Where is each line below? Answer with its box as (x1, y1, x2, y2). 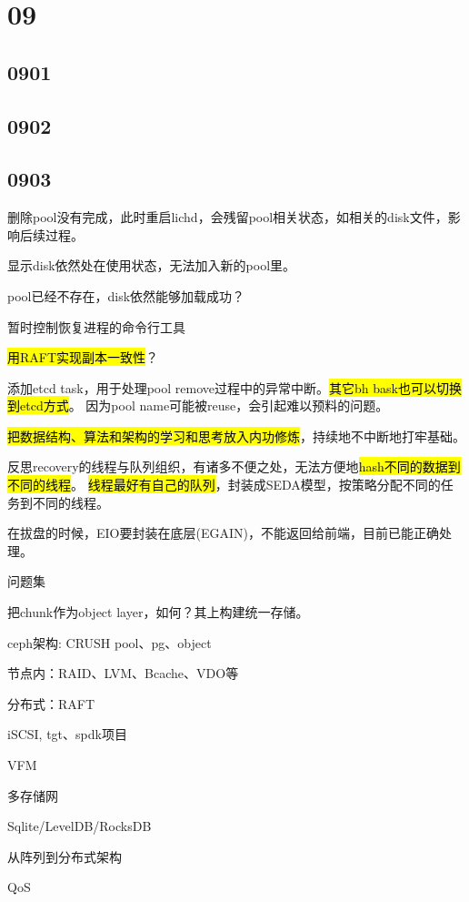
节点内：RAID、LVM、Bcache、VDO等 (7, 664, 239, 683)
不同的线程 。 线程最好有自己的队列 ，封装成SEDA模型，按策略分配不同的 (7, 475, 441, 494)
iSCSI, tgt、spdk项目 (7, 725, 127, 744)
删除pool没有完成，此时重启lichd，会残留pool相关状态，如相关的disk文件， (7, 208, 448, 227)
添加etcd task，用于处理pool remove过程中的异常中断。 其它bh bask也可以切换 (7, 378, 462, 397)
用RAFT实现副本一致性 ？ (7, 348, 159, 367)
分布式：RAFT (7, 694, 95, 713)
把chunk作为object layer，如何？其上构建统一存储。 (7, 603, 309, 622)
